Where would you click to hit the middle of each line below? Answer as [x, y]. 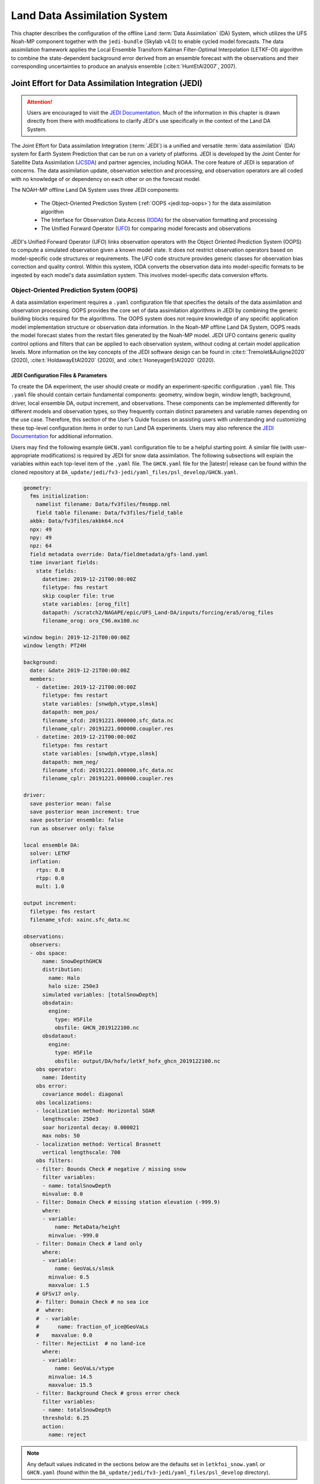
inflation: [46, 862]
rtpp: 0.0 [50, 878]
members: [42, 679]
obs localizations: [64, 1102]
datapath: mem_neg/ [71, 762]
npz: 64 [41, 546]
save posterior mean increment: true [84, 811]
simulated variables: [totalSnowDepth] [100, 995]
